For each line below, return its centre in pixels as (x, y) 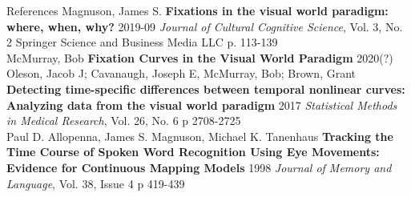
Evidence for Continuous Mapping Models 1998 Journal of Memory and (199, 167)
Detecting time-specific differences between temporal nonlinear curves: (206, 88)
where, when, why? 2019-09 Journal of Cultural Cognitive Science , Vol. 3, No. (205, 26)
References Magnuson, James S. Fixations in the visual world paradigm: (197, 10)
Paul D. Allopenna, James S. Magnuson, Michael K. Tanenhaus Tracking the (200, 136)
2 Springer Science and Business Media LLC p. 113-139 (142, 42)
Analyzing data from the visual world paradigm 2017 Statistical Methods (202, 105)
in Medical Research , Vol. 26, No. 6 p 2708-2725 (124, 121)
